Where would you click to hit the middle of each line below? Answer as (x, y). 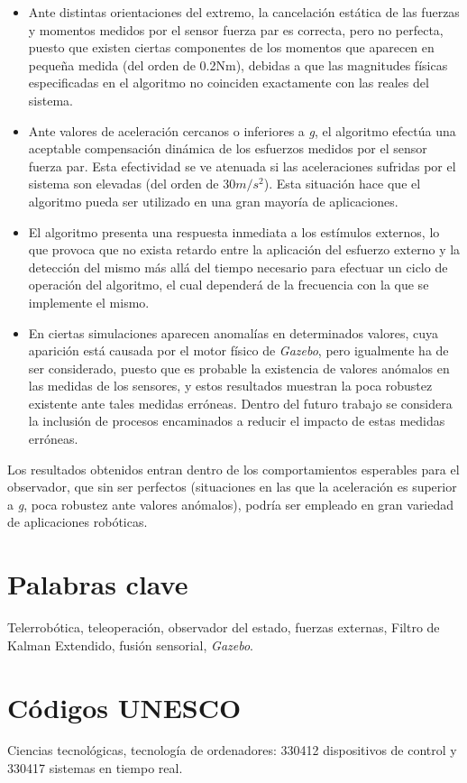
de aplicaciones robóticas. (78, 522)
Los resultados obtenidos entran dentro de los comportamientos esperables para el (233, 469)
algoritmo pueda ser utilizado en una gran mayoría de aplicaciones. (213, 201)
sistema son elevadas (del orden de (124, 184)
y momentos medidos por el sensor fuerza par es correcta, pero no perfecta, (236, 29)
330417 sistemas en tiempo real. (95, 768)
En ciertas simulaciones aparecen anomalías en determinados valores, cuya (233, 332)
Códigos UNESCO (124, 707)
